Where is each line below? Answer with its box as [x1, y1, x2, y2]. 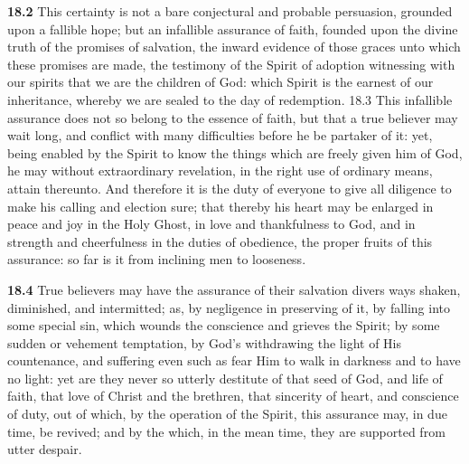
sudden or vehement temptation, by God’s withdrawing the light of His [7, 333, 401, 352]
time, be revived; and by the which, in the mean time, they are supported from [7, 421, 446, 440]
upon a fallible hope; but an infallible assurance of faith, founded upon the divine [7, 19, 458, 38]
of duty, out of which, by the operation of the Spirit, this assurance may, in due [7, 404, 447, 423]
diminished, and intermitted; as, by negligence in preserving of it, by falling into [7, 298, 451, 317]
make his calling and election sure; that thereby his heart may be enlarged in [7, 196, 434, 215]
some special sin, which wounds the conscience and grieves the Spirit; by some [7, 316, 440, 335]
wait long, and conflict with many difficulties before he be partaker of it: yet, [7, 126, 433, 145]
